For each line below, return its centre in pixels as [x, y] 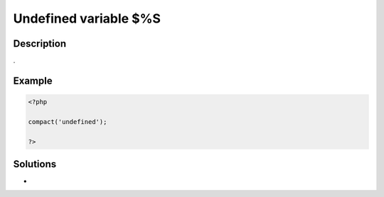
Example [33, 80]
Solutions [35, 164]
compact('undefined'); [68, 122]
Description [40, 44]
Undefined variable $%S [87, 18]
